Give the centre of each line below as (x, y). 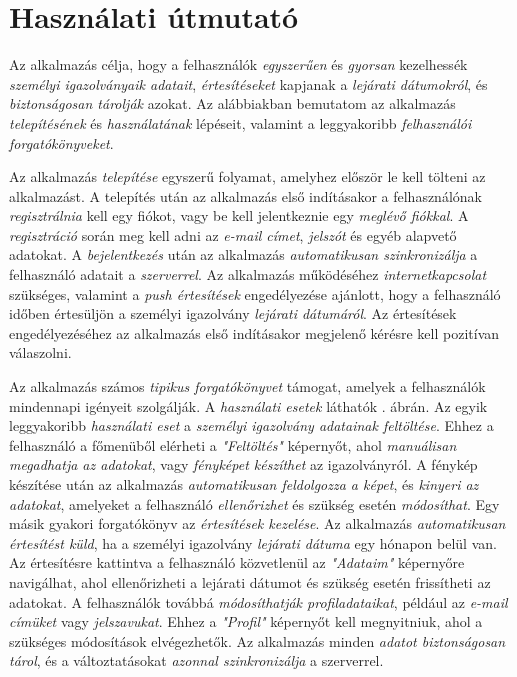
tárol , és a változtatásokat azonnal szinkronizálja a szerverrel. (196, 660)
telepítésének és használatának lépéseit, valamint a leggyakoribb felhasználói (240, 122)
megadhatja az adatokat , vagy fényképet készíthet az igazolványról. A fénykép (243, 464)
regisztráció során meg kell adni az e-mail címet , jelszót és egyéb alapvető (233, 234)
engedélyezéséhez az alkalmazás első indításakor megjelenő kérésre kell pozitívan (254, 332)
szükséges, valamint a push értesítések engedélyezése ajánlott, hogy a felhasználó (255, 293)
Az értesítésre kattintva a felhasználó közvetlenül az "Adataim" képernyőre (237, 562)
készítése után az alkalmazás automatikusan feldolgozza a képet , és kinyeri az (244, 484)
